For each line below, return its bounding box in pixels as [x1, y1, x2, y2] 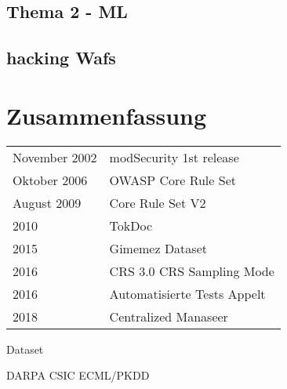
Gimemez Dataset [109, 238, 207, 257]
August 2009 [13, 193, 82, 212]
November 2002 [13, 147, 97, 166]
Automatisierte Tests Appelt [109, 284, 266, 303]
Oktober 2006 [13, 170, 88, 189]
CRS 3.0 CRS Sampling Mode [109, 261, 274, 280]
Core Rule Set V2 [109, 193, 206, 212]
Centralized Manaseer [109, 307, 228, 325]
